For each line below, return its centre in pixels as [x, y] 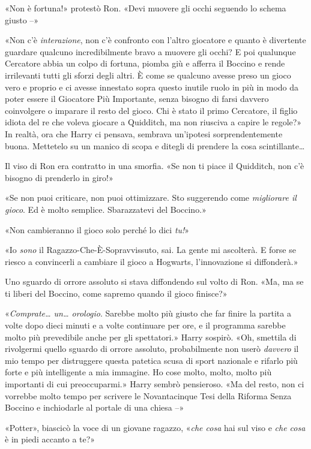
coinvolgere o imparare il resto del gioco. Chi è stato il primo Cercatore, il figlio [151, 110]
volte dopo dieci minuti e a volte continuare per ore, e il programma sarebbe [145, 325]
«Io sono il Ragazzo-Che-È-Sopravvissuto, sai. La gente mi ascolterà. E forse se [150, 250]
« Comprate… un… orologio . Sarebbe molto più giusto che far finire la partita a [148, 313]
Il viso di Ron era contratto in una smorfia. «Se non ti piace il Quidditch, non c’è [155, 166]
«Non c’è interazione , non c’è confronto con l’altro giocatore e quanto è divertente [155, 40]
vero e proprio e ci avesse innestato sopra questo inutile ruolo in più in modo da [152, 87]
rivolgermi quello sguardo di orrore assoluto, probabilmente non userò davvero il [152, 349]
